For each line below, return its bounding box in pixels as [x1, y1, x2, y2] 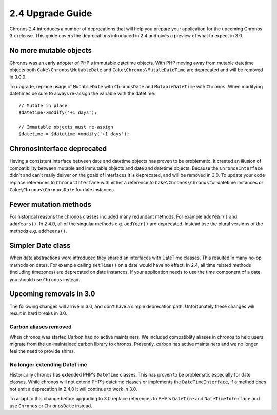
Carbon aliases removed [9, 323, 72, 330]
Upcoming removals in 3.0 [9, 290, 95, 299]
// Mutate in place [18, 103, 68, 108]
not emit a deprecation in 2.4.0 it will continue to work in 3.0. [9, 386, 137, 392]
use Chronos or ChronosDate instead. [9, 403, 92, 409]
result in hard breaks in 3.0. [9, 310, 68, 317]
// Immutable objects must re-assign [18, 124, 114, 130]
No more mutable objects [9, 46, 92, 55]
